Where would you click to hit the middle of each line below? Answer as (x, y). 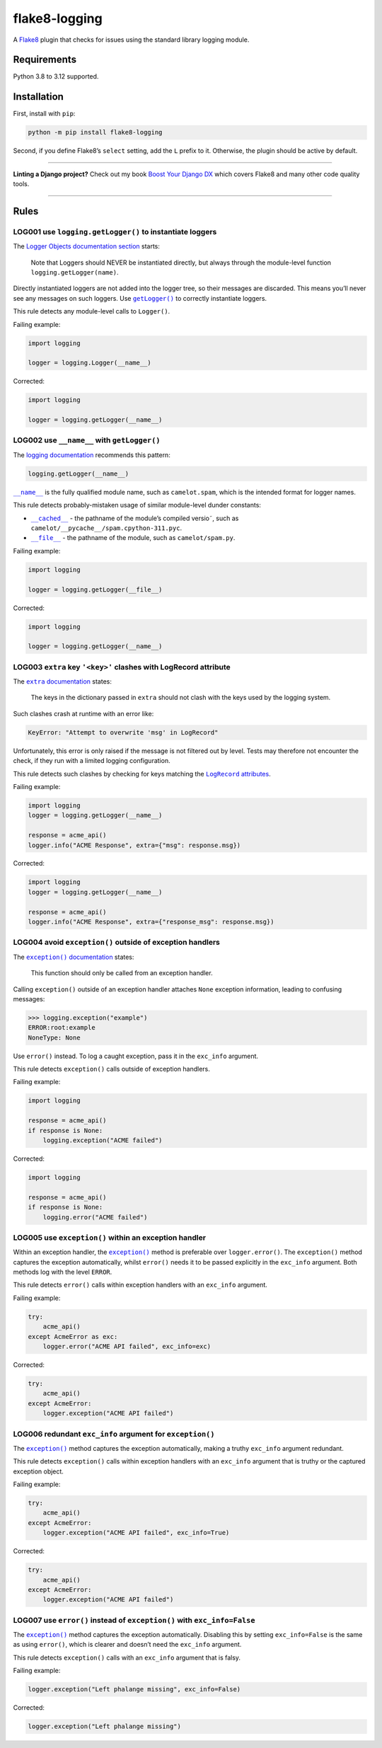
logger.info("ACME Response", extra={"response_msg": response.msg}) (151, 922)
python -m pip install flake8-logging (95, 132)
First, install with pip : (44, 114)
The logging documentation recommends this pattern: (92, 455)
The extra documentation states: (63, 682)
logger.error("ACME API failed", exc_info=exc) (127, 1346)
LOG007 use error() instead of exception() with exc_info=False (134, 1620)
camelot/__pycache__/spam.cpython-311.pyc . (106, 528)
